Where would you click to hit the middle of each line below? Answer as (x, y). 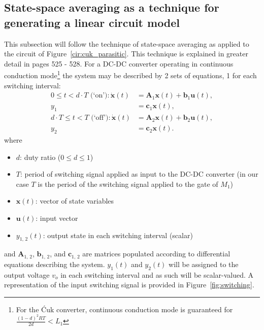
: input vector (57, 218)
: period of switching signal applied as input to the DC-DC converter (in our (139, 174)
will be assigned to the (204, 264)
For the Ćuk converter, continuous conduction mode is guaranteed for (124, 309)
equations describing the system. (55, 264)
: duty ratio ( (40, 157)
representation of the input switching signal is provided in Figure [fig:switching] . (129, 285)
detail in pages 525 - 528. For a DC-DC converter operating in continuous (119, 63)
